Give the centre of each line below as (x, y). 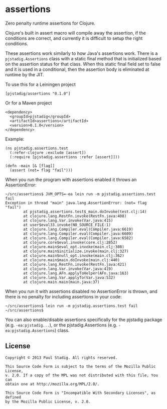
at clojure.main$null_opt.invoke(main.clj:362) (74, 255)
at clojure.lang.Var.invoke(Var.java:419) (68, 269)
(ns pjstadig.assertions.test (37, 148)
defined (13, 397)
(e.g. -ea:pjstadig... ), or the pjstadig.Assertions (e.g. (61, 325)
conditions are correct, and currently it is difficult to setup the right (74, 38)
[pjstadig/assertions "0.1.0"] (38, 93)
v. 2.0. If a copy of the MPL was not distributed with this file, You (81, 375)
